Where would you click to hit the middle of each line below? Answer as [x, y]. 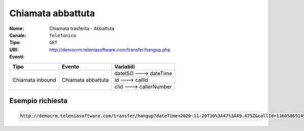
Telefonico [63, 35]
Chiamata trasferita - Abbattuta [82, 28]
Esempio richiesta [39, 101]
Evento [70, 67]
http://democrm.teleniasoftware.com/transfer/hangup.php [110, 50]
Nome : [17, 28]
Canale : [18, 35]
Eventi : [17, 57]
